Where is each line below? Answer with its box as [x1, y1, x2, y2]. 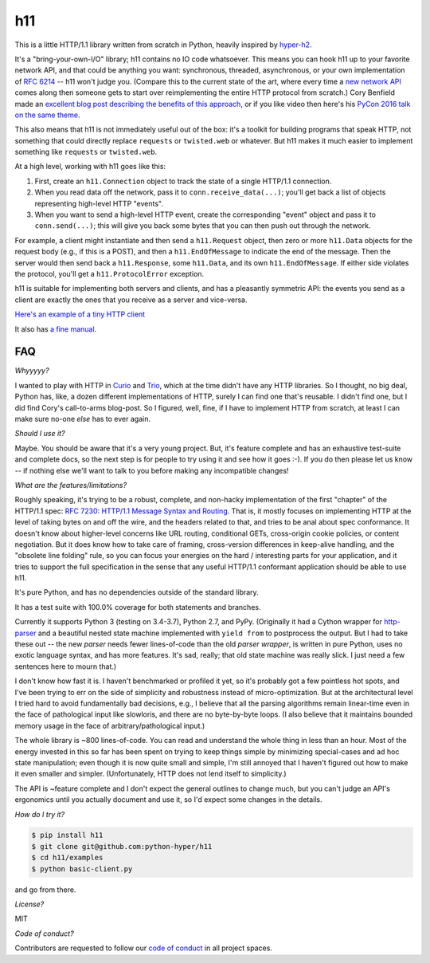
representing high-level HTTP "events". [34, 198, 163, 208]
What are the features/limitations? [14, 480, 127, 489]
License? [14, 899, 45, 909]
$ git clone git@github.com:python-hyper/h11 [31, 842, 213, 851]
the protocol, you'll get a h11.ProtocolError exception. [14, 269, 205, 278]
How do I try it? [14, 809, 65, 819]
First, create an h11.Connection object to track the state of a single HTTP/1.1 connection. [34, 176, 332, 186]
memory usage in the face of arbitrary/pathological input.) [14, 721, 205, 730]
